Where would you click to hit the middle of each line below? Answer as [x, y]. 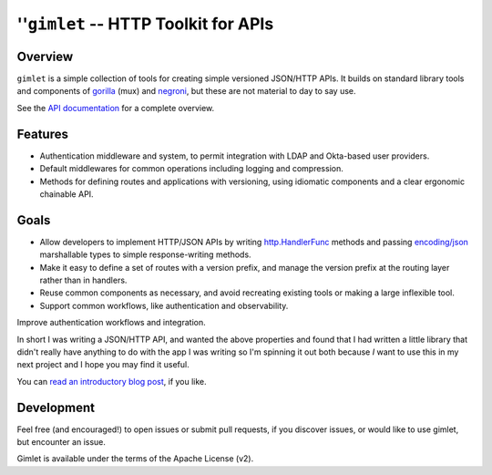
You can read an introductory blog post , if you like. [112, 381]
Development [56, 407]
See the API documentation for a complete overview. [116, 108]
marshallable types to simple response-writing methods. [145, 254]
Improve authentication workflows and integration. [111, 323]
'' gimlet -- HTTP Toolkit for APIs [145, 24]
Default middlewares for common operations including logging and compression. [191, 169]
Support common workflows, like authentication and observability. [164, 305]
